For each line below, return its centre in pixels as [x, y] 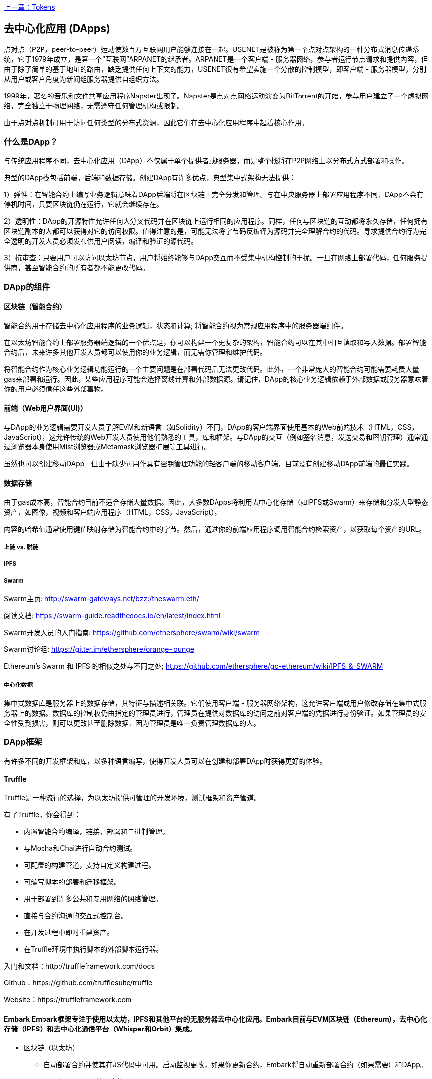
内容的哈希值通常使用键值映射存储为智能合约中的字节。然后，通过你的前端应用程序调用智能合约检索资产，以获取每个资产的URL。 [215, 529]
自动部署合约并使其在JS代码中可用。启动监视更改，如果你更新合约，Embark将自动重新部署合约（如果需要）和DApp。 [235, 1065]
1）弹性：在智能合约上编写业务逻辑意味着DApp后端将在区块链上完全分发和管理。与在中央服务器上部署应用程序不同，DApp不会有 [214, 194]
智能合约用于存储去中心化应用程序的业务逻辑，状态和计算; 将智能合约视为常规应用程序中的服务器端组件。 [176, 326]
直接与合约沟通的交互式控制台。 [76, 915]
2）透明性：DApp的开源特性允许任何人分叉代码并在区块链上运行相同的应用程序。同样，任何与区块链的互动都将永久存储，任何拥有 [216, 221]
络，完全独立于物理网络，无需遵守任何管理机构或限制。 [94, 105]
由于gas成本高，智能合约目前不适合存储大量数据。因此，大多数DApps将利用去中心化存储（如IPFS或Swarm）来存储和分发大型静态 [216, 502]
